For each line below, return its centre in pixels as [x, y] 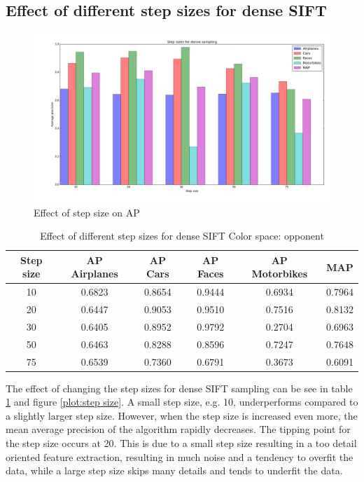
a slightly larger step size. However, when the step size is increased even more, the [182, 415]
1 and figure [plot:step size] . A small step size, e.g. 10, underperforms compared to [182, 402]
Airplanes [94, 274]
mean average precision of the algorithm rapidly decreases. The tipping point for [178, 429]
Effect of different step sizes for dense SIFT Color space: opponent [182, 236]
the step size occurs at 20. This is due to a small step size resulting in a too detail [181, 443]
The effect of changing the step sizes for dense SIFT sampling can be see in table [179, 388]
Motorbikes [280, 274]
